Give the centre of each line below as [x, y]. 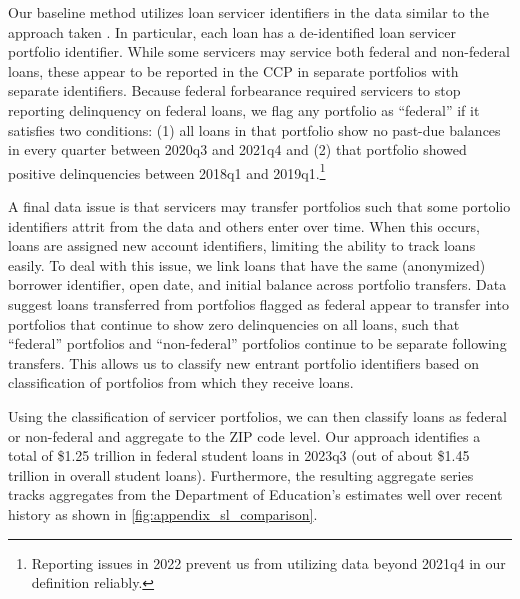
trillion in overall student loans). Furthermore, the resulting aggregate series [241, 474]
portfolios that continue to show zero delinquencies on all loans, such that [234, 323]
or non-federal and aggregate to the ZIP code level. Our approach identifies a [244, 435]
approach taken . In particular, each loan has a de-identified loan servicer [232, 31]
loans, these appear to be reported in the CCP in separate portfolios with [233, 70]
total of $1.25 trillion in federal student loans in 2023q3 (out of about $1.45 [239, 455]
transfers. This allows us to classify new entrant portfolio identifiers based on [244, 362]
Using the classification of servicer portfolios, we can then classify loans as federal [257, 415]
